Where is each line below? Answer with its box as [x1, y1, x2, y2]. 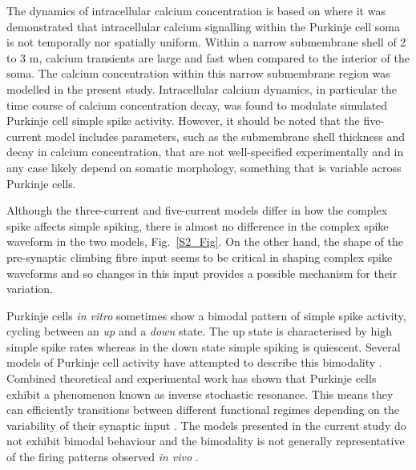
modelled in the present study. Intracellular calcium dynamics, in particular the [6, 80, 397, 97]
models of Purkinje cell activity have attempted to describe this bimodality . [6, 354, 382, 371]
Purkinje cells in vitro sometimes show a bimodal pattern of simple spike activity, [6, 307, 406, 323]
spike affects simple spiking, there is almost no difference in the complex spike [6, 217, 389, 234]
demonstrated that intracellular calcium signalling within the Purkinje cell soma [6, 18, 401, 34]
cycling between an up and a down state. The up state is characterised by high [6, 323, 392, 339]
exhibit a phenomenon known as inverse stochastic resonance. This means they [6, 385, 394, 402]
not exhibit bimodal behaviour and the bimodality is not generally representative [6, 432, 405, 449]
